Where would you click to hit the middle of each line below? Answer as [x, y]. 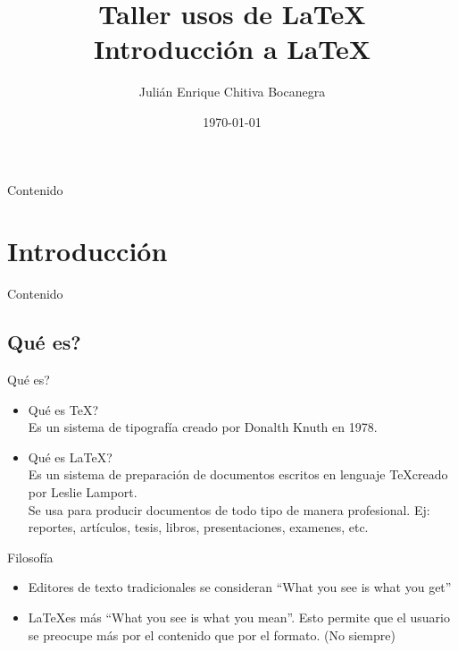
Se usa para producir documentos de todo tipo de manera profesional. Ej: [229, 509]
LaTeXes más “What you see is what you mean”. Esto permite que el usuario [239, 617]
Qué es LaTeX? [70, 457]
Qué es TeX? [63, 409]
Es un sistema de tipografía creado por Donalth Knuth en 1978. [203, 427]
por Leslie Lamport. [83, 491]
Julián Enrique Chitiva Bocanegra [232, 92]
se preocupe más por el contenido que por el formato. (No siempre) [212, 634]
